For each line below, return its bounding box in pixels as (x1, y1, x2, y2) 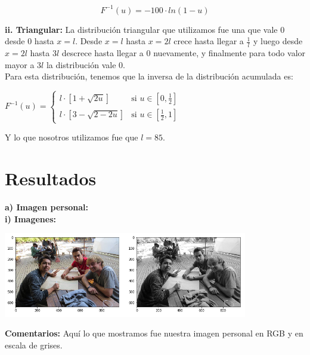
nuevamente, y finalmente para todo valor (153, 46, 306, 59)
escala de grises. (5, 338, 63, 351)
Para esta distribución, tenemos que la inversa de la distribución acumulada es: (5, 70, 293, 82)
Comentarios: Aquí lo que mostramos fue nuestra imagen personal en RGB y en (5, 327, 303, 339)
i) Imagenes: (5, 212, 57, 225)
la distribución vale (46, 58, 116, 71)
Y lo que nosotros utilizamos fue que (5, 131, 138, 143)
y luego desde (253, 35, 303, 47)
